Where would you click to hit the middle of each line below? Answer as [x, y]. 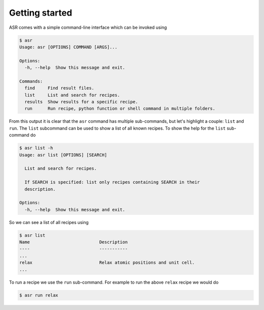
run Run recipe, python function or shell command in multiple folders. [120, 109]
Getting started [41, 13]
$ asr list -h [36, 148]
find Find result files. [60, 88]
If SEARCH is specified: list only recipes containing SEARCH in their [112, 182]
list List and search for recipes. [72, 95]
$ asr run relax [39, 295]
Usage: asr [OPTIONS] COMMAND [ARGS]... [68, 47]
